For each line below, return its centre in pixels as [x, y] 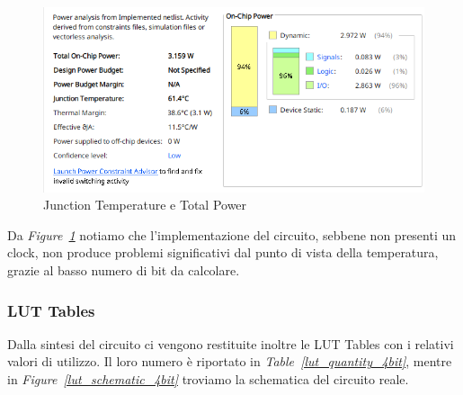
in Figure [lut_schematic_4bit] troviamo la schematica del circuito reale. [208, 379]
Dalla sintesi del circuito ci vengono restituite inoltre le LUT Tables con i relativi [231, 343]
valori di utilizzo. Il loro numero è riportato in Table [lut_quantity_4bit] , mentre [230, 361]
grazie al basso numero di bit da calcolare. [124, 270]
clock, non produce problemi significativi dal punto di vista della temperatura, [223, 252]
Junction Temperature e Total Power [145, 205]
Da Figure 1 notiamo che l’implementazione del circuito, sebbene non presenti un [232, 234]
